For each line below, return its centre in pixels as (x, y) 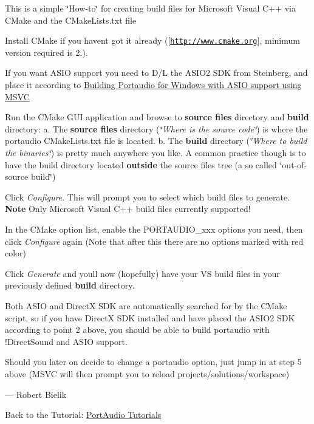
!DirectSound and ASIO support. (66, 341)
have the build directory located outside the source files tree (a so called (141, 164)
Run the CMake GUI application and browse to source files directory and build (157, 117)
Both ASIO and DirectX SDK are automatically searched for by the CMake (146, 305)
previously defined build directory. (70, 285)
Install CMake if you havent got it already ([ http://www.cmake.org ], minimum (152, 40)
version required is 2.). (46, 52)
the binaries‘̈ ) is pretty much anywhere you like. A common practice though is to (155, 152)
